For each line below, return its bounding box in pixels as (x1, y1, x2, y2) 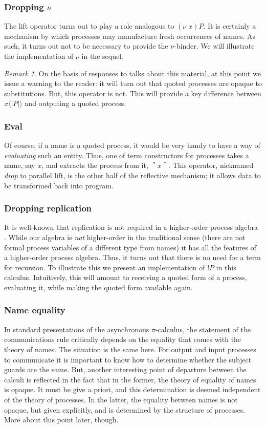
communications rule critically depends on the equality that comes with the (4, 334, 241, 345)
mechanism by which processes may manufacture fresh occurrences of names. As (4, 30, 256, 41)
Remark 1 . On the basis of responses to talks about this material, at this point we (4, 68, 261, 78)
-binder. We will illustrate (174, 40, 255, 51)
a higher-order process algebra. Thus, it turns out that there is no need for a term (4, 252, 261, 263)
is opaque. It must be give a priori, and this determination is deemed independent (4, 384, 261, 395)
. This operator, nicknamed (168, 160, 254, 170)
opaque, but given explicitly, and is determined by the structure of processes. (4, 404, 246, 415)
